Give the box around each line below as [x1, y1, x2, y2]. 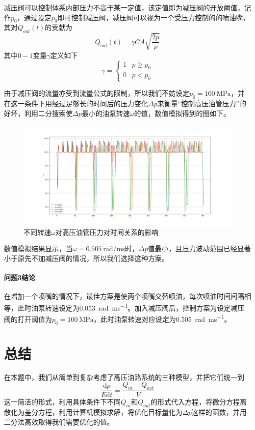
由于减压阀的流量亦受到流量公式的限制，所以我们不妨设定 [4, 88, 189, 98]
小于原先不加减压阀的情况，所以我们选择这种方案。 [4, 253, 169, 263]
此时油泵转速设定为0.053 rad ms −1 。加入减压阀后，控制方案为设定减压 [17, 301, 245, 313]
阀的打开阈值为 [4, 314, 52, 324]
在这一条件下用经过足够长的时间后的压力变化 [4, 98, 148, 109]
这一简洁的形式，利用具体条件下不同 [4, 397, 121, 407]
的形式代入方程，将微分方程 [150, 397, 240, 407]
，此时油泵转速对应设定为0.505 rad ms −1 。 [93, 313, 231, 324]
